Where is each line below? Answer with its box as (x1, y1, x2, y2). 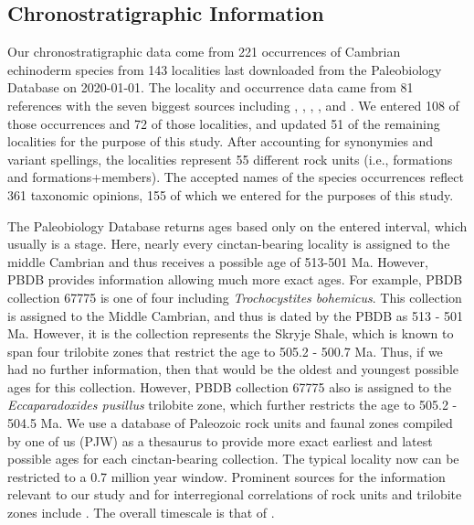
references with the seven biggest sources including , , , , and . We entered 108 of (7, 95, 459, 114)
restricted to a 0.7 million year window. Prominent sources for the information (7, 466, 446, 486)
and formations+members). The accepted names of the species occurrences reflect (7, 167, 464, 187)
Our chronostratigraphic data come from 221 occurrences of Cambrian (7, 42, 401, 61)
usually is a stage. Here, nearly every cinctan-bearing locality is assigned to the (7, 234, 450, 253)
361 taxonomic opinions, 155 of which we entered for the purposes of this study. (7, 185, 454, 204)
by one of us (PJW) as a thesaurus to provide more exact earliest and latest (7, 431, 433, 450)
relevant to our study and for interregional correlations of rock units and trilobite (7, 485, 462, 504)
